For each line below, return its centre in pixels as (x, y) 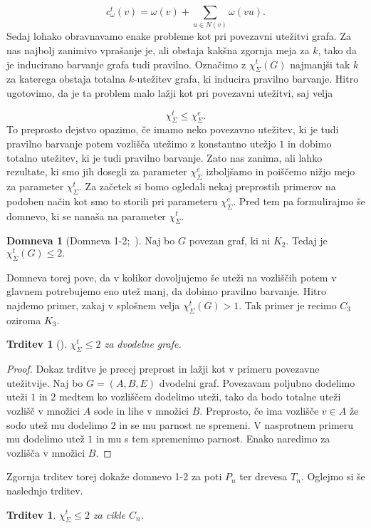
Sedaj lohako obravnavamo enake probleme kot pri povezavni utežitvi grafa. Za (179, 36)
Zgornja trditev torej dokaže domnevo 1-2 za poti (114, 476)
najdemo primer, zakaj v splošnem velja (93, 305)
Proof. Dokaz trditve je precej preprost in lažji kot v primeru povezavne (163, 369)
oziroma (24, 320)
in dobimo (309, 143)
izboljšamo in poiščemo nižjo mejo (281, 171)
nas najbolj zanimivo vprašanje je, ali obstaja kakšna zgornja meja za (158, 50)
